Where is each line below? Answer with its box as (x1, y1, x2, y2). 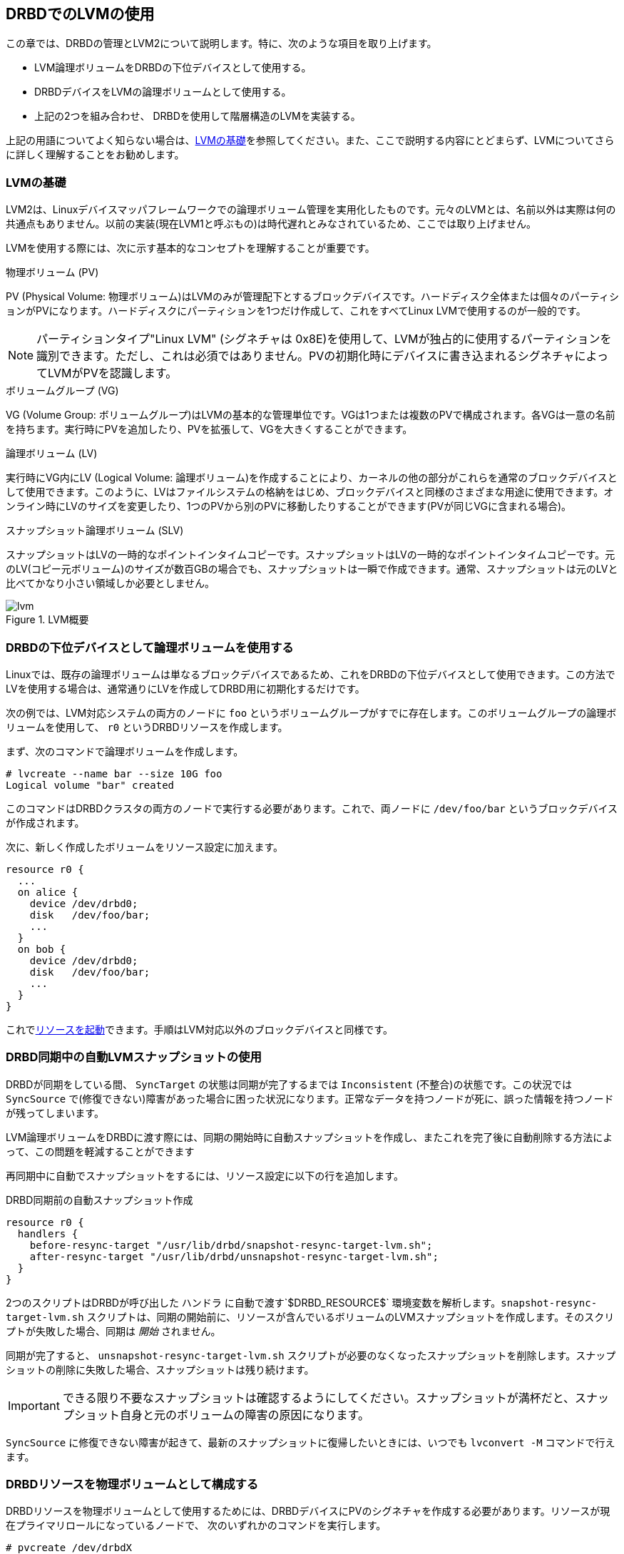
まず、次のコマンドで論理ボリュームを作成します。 (6, 745, 244, 757)
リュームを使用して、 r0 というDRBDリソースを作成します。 (6, 720, 288, 733)
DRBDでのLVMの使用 (6, 5, 155, 23)
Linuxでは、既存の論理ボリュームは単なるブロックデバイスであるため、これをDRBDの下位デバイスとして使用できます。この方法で (6, 668, 615, 680)
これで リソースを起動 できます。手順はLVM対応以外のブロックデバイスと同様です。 (6, 1023, 393, 1036)
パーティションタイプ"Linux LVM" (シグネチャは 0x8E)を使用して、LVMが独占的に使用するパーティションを (36, 332, 612, 347)
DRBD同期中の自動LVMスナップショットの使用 (6, 1050, 262, 1065)
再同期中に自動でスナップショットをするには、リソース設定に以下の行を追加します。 (6, 1169, 404, 1182)
